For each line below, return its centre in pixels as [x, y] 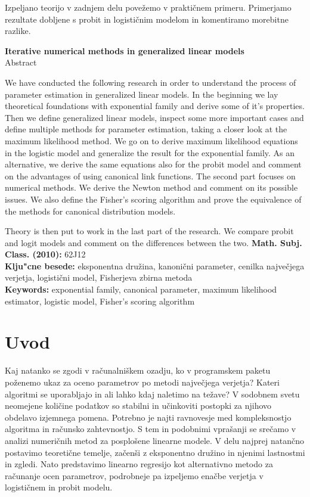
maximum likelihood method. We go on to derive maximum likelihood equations [151, 140]
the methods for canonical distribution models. [90, 211]
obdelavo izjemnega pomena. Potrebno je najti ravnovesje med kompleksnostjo [148, 417]
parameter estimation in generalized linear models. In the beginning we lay [142, 94]
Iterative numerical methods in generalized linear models [125, 50]
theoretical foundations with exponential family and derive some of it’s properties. [155, 106]
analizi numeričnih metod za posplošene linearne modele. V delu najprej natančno [154, 440]
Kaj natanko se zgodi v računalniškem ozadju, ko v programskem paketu [138, 370]
